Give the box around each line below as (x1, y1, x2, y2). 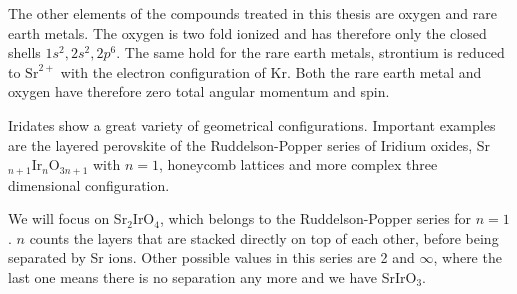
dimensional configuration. (8, 174, 170, 195)
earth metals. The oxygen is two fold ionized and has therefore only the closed (8, 22, 487, 43)
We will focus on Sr (8, 208, 128, 229)
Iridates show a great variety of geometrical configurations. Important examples (8, 114, 496, 135)
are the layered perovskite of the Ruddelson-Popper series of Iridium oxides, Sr (8, 134, 491, 155)
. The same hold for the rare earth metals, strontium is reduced (116, 42, 505, 63)
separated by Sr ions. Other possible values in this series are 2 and (8, 247, 415, 268)
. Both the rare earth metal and (286, 61, 482, 82)
